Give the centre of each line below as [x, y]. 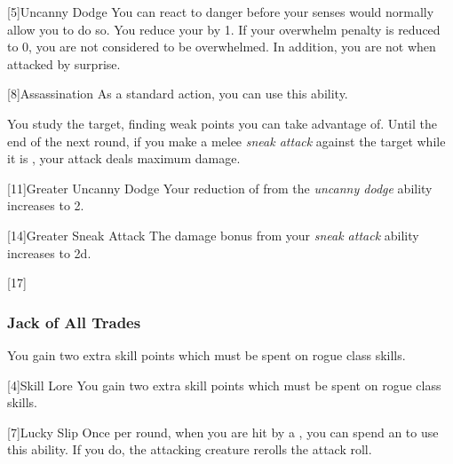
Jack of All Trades [74, 322]
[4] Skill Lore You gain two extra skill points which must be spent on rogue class [224, 385]
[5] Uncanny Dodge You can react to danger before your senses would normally [221, 12]
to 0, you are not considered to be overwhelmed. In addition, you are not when [222, 47]
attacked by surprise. [64, 63]
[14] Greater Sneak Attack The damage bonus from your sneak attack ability [213, 235]
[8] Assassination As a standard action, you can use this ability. [178, 94]
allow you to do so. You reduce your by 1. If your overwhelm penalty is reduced [224, 29]
